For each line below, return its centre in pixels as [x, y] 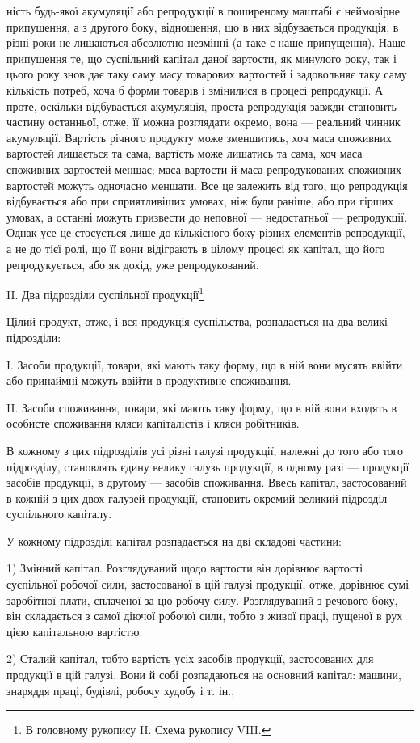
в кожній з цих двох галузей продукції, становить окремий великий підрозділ [197, 498]
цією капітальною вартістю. [75, 631]
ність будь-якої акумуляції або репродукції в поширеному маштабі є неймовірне [203, 11]
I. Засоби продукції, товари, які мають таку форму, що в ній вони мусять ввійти [205, 364]
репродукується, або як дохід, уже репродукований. [133, 264]
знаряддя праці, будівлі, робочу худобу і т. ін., [121, 690]
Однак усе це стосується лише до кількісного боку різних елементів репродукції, [206, 232]
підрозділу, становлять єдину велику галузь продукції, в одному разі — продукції [208, 466]
